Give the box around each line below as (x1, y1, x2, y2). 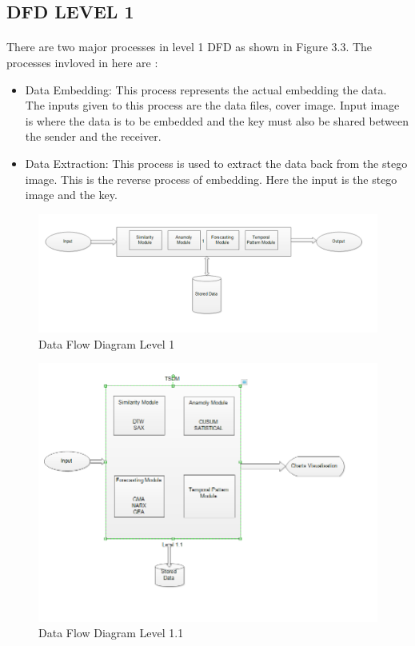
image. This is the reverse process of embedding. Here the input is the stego (25, 170, 397, 187)
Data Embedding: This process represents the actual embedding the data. (25, 81, 387, 98)
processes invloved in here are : (6, 54, 158, 70)
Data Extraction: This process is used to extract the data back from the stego (25, 154, 408, 171)
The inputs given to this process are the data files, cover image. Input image (25, 97, 400, 114)
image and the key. (25, 186, 118, 203)
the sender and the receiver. (25, 128, 162, 145)
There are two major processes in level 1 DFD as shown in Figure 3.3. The (6, 38, 373, 55)
